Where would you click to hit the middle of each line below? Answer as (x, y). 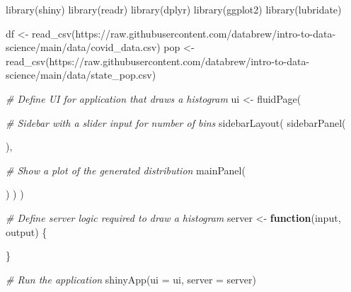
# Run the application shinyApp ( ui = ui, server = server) (131, 279)
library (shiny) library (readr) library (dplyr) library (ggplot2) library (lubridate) (174, 9)
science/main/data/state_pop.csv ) (81, 75)
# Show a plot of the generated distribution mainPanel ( (126, 170)
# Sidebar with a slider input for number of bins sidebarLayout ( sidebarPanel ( (176, 122)
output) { (27, 231)
